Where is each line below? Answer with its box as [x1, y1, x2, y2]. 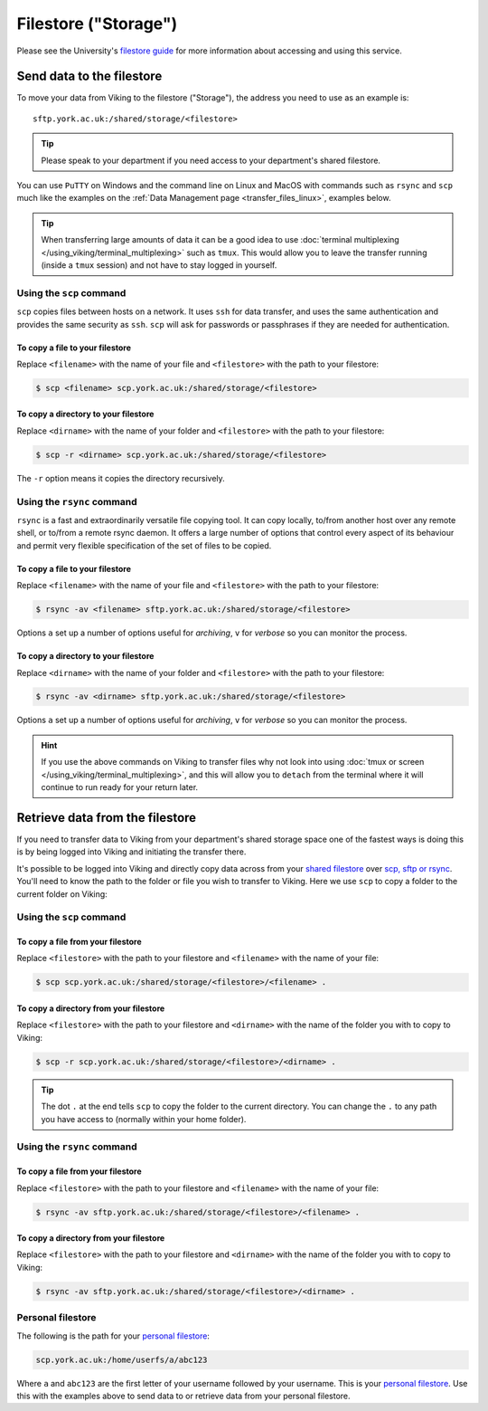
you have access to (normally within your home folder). [41, 1113, 247, 1124]
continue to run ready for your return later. [41, 782, 199, 793]
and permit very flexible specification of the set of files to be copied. [16, 539, 272, 551]
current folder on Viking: [16, 888, 108, 900]
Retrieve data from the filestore [16, 810, 197, 825]
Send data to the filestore [16, 69, 163, 84]
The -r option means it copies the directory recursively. [16, 472, 225, 483]
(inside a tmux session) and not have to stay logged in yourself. [41, 259, 277, 271]
